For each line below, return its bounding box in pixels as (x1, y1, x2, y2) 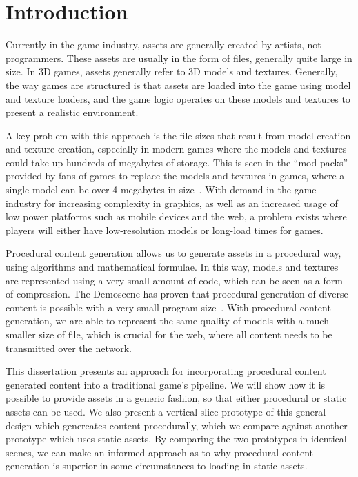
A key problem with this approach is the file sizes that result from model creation (6, 128, 351, 142)
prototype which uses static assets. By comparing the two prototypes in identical (6, 431, 347, 446)
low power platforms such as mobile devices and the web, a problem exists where (6, 209, 347, 224)
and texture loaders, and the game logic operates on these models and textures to (6, 91, 350, 106)
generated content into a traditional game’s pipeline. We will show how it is (6, 377, 326, 391)
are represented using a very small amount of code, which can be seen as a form (6, 273, 343, 287)
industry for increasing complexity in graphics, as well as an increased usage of (6, 195, 338, 210)
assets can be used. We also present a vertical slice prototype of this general (6, 404, 326, 418)
